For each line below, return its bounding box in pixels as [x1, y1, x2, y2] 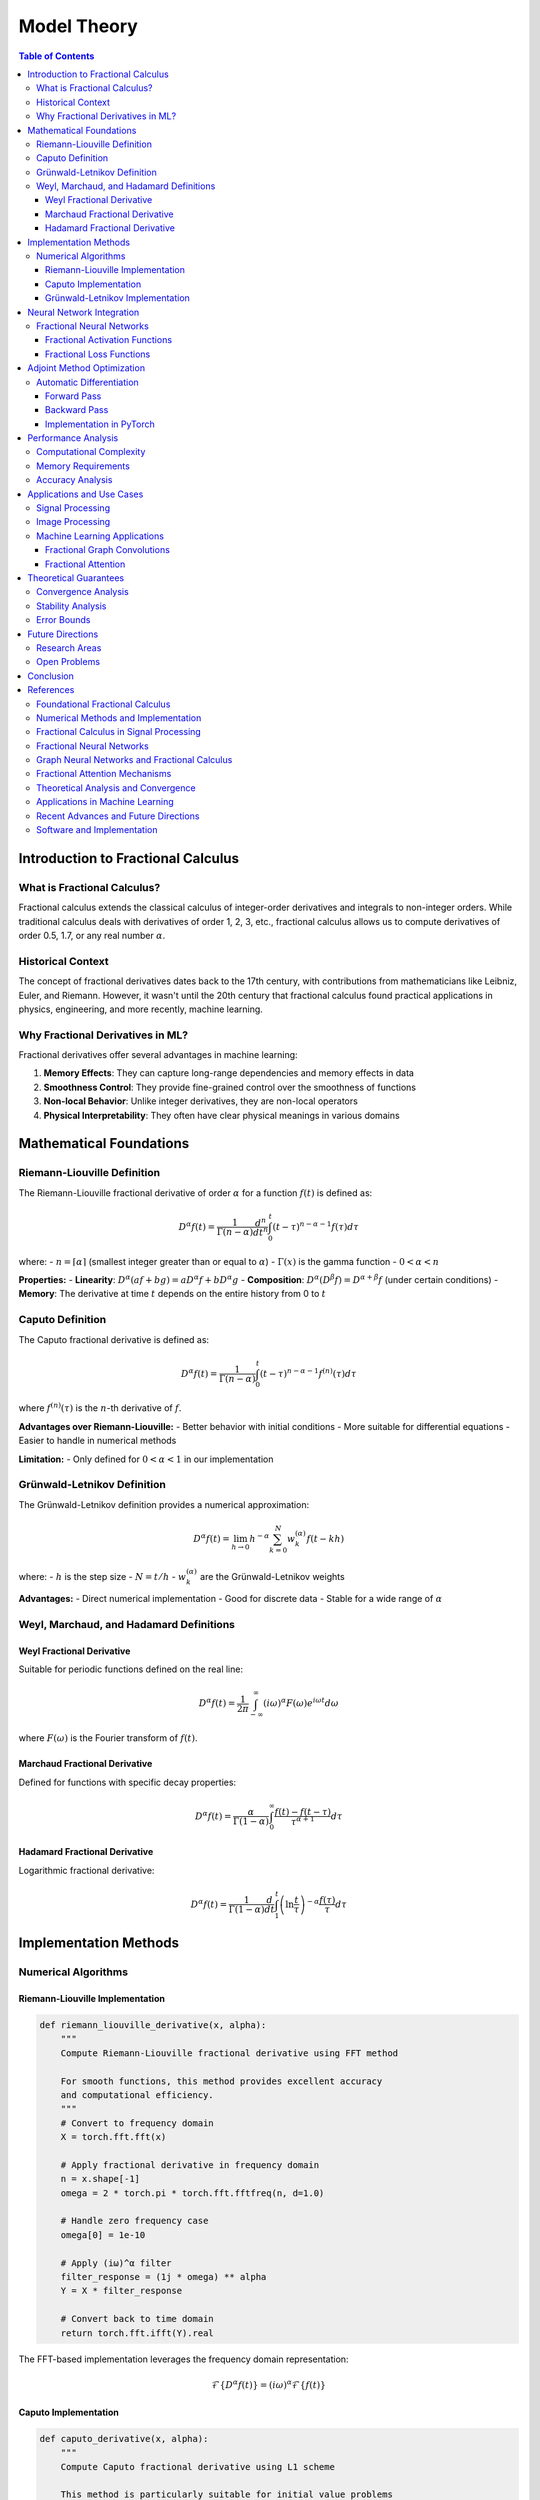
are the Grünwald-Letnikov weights [200, 1570, 345, 1582]
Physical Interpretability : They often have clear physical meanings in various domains [43, 1109, 400, 1121]
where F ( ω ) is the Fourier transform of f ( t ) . [18, 1732, 199, 1744]
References [27, 684, 75, 696]
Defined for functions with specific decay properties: [18, 1776, 237, 1788]
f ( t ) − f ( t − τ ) [274, 1806, 332, 1817]
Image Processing [36, 516, 111, 528]
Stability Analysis [36, 600, 107, 612]
